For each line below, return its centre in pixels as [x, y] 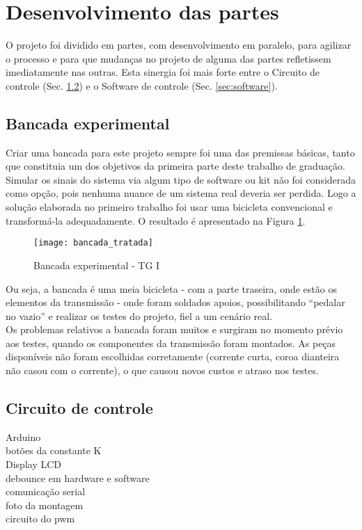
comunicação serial [46, 491]
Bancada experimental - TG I [97, 265]
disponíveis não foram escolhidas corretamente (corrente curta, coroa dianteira [173, 356]
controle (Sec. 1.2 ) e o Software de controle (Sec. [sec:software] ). [142, 85]
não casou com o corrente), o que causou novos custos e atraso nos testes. [162, 370]
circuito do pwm [40, 519]
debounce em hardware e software [78, 477]
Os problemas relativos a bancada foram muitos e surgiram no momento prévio [174, 329]
